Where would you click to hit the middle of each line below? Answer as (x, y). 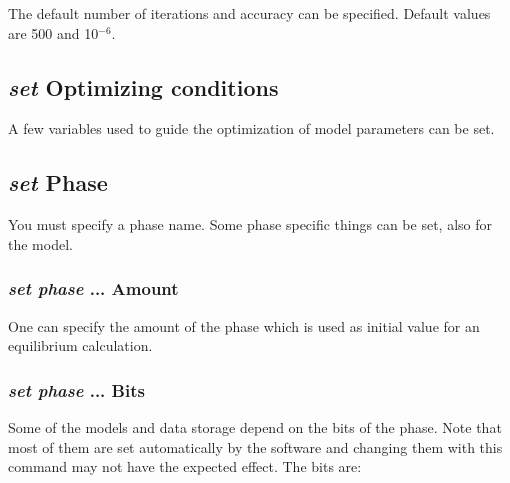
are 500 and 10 (53, 32)
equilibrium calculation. (80, 345)
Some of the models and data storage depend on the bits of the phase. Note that (255, 427)
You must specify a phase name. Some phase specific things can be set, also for (250, 224)
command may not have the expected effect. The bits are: (185, 466)
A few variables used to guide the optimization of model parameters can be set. (251, 128)
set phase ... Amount (93, 288)
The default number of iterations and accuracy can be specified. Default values (249, 13)
